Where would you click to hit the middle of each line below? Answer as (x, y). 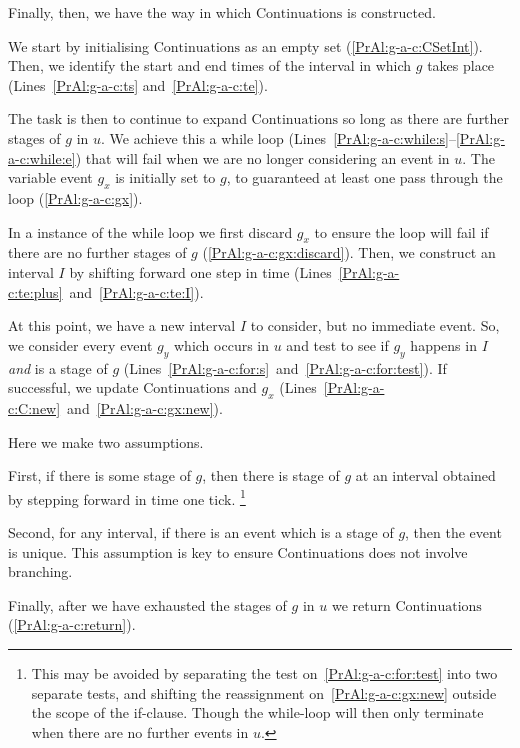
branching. (40, 571)
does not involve (418, 551)
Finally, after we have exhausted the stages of (147, 604)
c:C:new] (34, 407)
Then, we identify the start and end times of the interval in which (210, 65)
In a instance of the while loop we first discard (150, 231)
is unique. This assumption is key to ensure (140, 551)
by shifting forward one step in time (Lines (200, 271)
